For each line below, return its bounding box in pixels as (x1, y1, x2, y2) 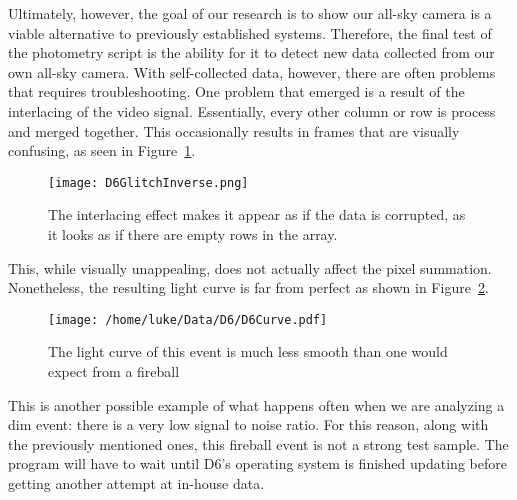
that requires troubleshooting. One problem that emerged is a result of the (8, 81, 465, 102)
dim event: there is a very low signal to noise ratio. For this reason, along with (8, 414, 489, 435)
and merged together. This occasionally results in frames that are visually (8, 120, 460, 141)
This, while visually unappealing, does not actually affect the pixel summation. (8, 257, 492, 278)
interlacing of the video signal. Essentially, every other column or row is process (8, 100, 496, 121)
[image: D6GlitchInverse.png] (48, 175, 249, 190)
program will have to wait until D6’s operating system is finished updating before (8, 453, 507, 474)
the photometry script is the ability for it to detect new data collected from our (8, 42, 495, 63)
